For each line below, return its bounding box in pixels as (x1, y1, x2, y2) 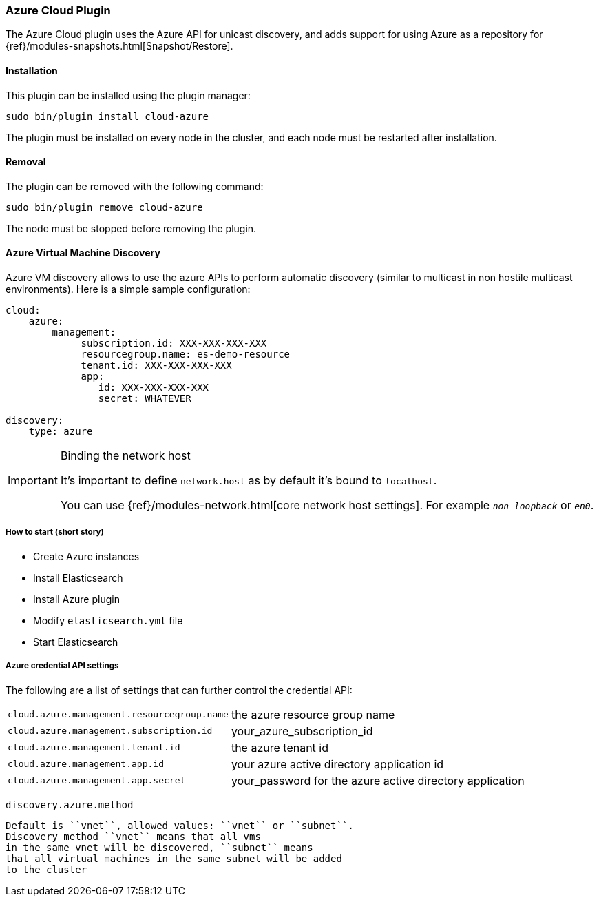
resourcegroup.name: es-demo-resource (81, 349, 291, 360)
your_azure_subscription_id (231, 724, 373, 738)
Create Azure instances (33, 550, 140, 562)
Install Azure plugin (33, 593, 120, 605)
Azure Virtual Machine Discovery (6, 247, 160, 259)
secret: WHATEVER (98, 393, 191, 404)
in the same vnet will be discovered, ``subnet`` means (6, 841, 313, 853)
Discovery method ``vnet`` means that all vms (6, 830, 261, 842)
